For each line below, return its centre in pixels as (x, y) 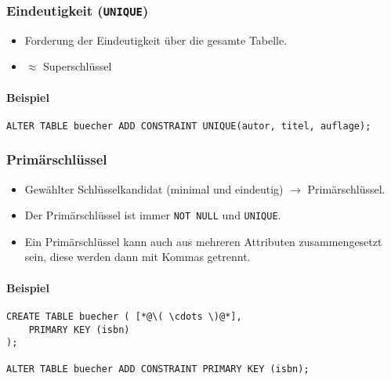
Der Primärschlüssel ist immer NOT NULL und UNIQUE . (153, 215)
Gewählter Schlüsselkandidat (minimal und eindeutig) (154, 188)
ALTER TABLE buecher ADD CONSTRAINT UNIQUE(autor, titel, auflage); (189, 126)
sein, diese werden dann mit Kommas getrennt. (138, 257)
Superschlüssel (78, 66)
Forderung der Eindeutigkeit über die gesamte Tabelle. (156, 40)
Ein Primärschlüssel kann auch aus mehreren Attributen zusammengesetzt (203, 241)
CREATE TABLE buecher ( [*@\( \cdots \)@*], (124, 316)
